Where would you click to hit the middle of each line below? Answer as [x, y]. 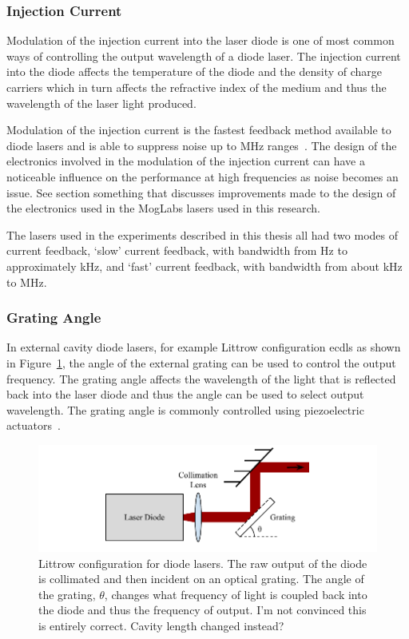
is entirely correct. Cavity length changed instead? [161, 625]
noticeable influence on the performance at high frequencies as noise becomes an [203, 176]
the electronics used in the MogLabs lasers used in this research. [163, 208]
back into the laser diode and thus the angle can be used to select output [185, 394]
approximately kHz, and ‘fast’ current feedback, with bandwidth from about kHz [204, 266]
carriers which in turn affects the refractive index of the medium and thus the [197, 87]
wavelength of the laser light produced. [101, 103]
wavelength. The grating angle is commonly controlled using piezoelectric [185, 409]
